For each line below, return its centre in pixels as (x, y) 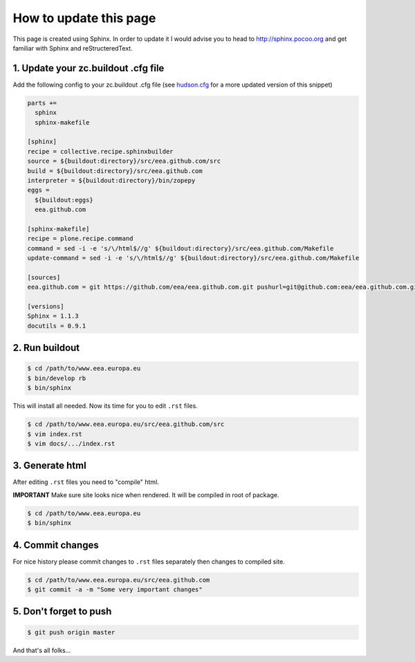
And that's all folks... (42, 650)
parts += (42, 103)
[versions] (46, 307)
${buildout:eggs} (64, 200)
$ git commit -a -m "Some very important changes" (115, 590)
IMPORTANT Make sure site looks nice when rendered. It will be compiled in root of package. (146, 494)
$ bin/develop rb (57, 378)
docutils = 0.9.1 (57, 326)
